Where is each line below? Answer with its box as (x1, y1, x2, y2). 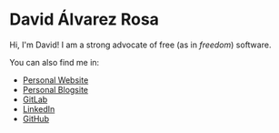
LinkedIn (22, 103, 55, 114)
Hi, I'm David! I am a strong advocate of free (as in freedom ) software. (9, 39, 272, 50)
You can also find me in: (9, 56, 100, 67)
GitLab (22, 94, 48, 105)
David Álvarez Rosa (9, 9, 159, 30)
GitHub (22, 113, 50, 124)
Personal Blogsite (22, 84, 89, 95)
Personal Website (22, 74, 89, 86)
